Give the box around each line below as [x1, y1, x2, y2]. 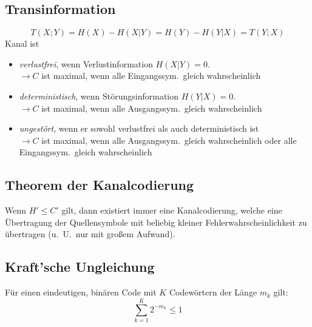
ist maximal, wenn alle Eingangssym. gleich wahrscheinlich [41, 69, 261, 82]
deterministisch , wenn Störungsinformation [19, 89, 179, 102]
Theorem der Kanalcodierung [5, 175, 194, 194]
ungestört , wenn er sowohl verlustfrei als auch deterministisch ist [19, 122, 259, 135]
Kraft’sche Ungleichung [5, 257, 155, 276]
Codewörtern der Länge [169, 286, 257, 298]
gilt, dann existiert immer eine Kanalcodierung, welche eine [61, 204, 282, 217]
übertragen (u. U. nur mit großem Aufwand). [5, 228, 175, 240]
